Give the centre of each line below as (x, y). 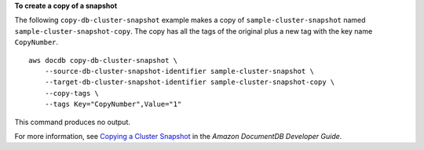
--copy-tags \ (72, 93)
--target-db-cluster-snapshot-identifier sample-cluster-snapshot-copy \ (190, 82)
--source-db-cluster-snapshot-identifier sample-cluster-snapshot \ (179, 71)
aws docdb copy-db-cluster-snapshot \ (103, 60)
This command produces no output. (73, 122)
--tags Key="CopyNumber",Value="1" (113, 104)
